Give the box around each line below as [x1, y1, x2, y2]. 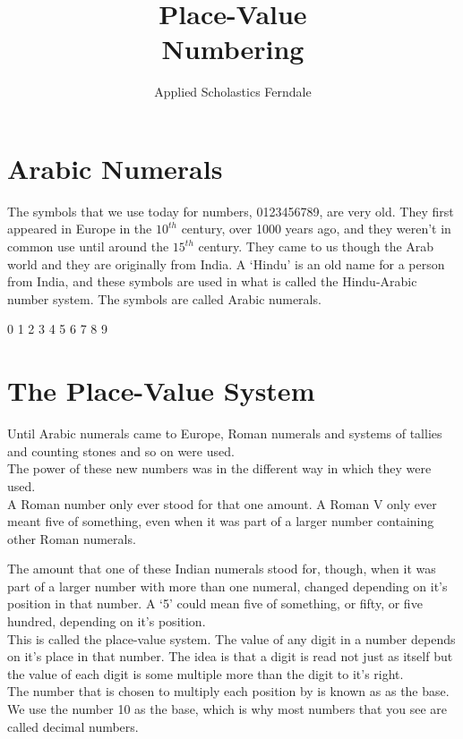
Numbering [161, 30, 304, 67]
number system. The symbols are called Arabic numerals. [7, 289, 322, 308]
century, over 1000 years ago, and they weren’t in [181, 219, 451, 238]
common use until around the [7, 237, 169, 256]
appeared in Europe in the [7, 219, 152, 238]
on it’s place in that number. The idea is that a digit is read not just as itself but [7, 647, 453, 666]
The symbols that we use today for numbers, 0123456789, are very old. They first [7, 201, 454, 220]
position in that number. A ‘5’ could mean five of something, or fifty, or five [7, 594, 423, 613]
